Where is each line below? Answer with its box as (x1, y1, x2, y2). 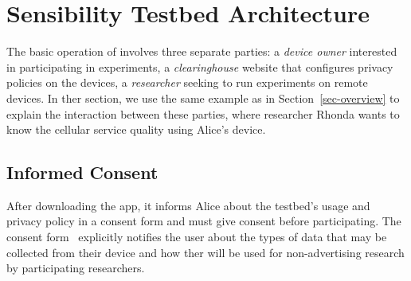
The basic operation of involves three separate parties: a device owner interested (6, 43, 397, 60)
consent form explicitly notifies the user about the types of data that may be (6, 228, 387, 245)
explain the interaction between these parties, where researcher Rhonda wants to (6, 105, 400, 122)
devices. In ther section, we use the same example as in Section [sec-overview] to (6, 89, 400, 106)
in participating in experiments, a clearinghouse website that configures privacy (6, 58, 393, 75)
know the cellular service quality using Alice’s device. (6, 121, 266, 138)
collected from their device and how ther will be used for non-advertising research (6, 244, 405, 260)
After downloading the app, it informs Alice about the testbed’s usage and (6, 197, 370, 213)
